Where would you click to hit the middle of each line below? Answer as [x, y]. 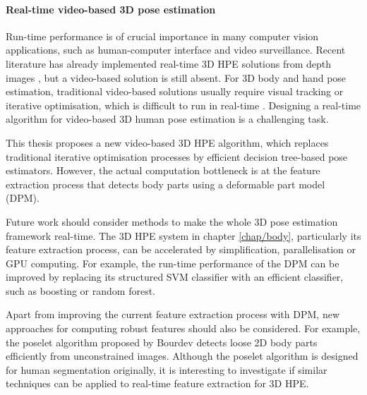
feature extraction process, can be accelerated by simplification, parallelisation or [181, 249]
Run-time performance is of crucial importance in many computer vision [162, 36]
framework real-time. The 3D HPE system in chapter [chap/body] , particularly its [183, 235]
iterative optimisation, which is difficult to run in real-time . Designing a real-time [183, 105]
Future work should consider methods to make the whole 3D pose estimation [172, 221]
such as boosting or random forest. [80, 290]
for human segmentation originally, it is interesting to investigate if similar [167, 369]
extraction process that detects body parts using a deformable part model [166, 184]
